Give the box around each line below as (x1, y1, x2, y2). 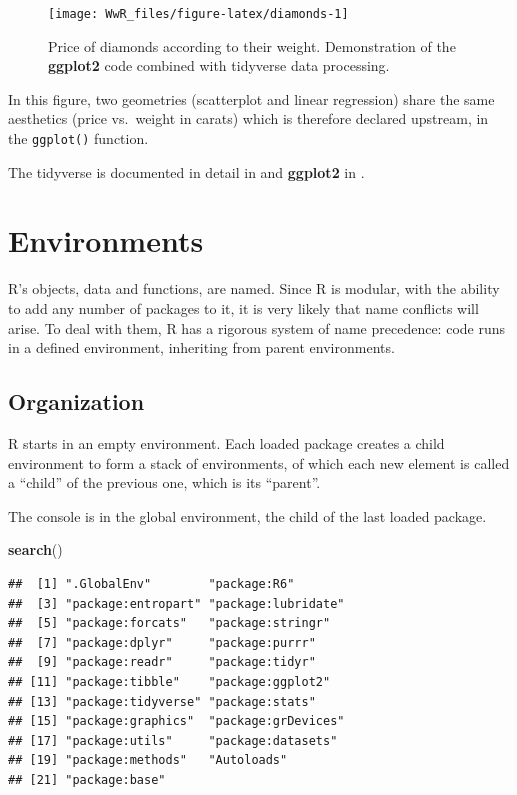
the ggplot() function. (8, 128, 149, 149)
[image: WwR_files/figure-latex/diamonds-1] (48, 7, 349, 21)
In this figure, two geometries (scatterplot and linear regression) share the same (8, 88, 495, 109)
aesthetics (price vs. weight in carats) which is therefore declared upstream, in (8, 108, 489, 129)
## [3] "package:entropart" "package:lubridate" (8, 596, 345, 611)
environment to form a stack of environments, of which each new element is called (8, 452, 510, 473)
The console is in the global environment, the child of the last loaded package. (8, 505, 487, 526)
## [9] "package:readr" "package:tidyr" (8, 655, 316, 670)
